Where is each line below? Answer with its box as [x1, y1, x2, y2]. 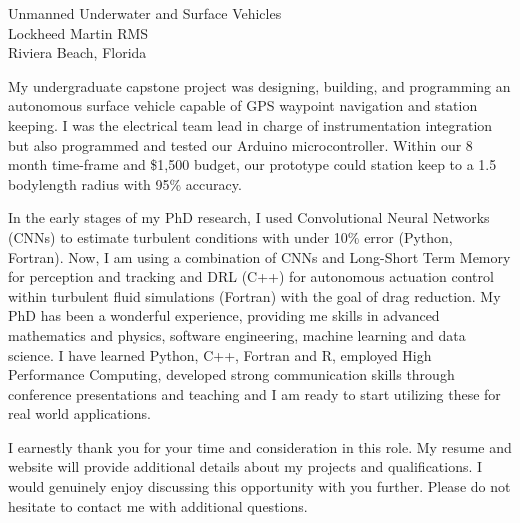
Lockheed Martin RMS [8, 22, 149, 43]
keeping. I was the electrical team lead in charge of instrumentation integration [8, 114, 493, 135]
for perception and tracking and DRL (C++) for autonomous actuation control [8, 266, 494, 287]
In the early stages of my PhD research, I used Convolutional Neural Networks [8, 207, 490, 228]
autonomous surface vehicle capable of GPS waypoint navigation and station [8, 95, 478, 116]
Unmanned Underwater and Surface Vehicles [8, 3, 282, 23]
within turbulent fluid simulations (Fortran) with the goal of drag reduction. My [8, 285, 501, 306]
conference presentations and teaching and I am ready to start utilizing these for [8, 383, 501, 404]
